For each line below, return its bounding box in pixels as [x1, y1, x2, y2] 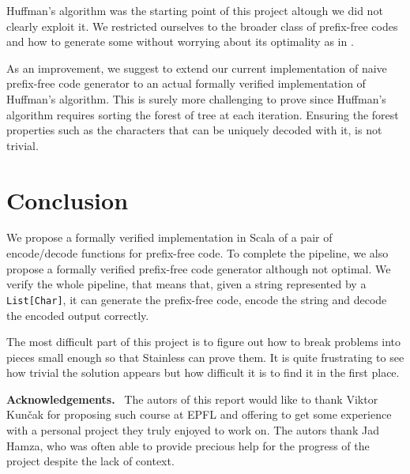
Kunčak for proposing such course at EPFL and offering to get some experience [6, 406, 392, 423]
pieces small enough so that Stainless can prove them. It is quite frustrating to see [6, 348, 404, 365]
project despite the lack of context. [6, 453, 175, 469]
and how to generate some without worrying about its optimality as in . [6, 33, 354, 50]
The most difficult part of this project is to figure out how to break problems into [6, 333, 401, 350]
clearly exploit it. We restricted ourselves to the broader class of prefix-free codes [6, 17, 398, 34]
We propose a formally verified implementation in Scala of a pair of [6, 229, 333, 246]
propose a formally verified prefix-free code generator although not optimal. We [6, 260, 391, 276]
